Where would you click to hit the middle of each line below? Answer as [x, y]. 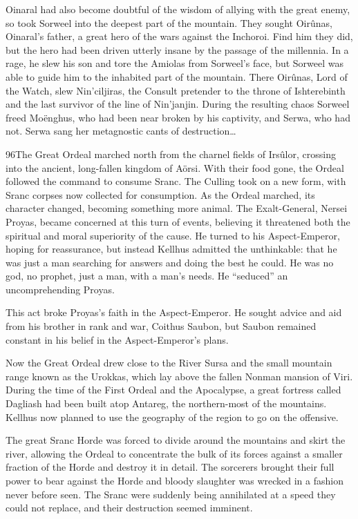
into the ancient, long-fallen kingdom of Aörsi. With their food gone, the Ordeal [175, 167]
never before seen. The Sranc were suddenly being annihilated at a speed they [171, 494]
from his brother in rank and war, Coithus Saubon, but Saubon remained [161, 326]
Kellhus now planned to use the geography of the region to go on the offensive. [172, 417]
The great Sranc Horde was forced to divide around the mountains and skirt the [176, 440]
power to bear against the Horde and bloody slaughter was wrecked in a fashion [175, 480]
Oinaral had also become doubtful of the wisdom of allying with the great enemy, [178, 9]
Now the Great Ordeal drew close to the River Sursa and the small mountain [169, 363]
